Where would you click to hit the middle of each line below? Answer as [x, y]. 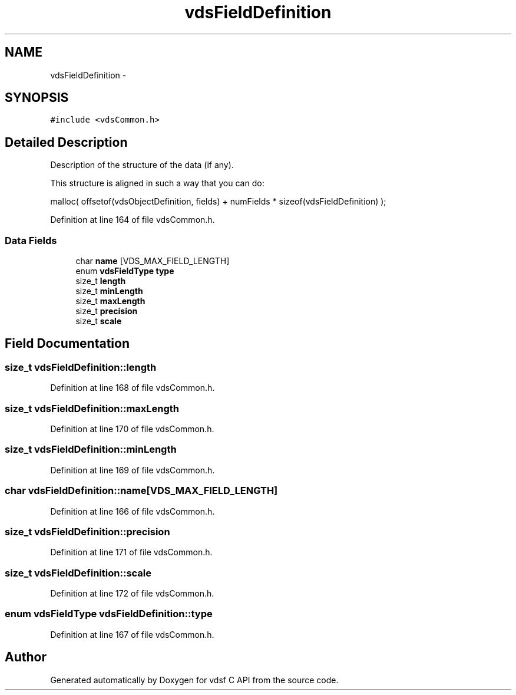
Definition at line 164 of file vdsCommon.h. [133, 220]
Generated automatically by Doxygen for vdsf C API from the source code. [194, 680]
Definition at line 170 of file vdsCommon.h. [132, 429]
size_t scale [99, 321]
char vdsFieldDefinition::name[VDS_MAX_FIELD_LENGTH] [141, 491]
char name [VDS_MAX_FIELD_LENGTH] [153, 261]
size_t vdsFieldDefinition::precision [87, 531]
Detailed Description [66, 142]
